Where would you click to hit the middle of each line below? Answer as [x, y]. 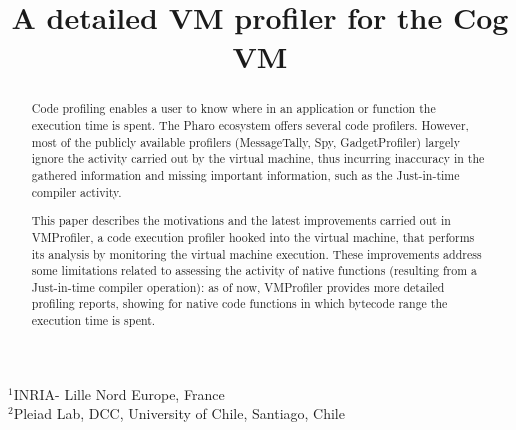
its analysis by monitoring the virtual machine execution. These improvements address [256, 253]
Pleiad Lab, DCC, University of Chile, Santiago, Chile [179, 413]
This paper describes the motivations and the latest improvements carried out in [241, 220]
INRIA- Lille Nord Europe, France [119, 393]
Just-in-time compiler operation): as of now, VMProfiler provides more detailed [238, 286]
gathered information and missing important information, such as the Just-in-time [245, 174]
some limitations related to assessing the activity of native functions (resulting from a [254, 270]
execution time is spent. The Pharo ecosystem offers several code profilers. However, [250, 125]
